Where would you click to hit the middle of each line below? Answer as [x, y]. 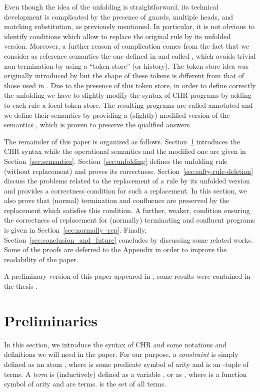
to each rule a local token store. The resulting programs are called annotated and [128, 105]
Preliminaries [51, 320]
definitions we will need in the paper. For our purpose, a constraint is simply [121, 354]
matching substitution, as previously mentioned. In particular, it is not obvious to [129, 26]
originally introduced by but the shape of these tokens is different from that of [124, 75]
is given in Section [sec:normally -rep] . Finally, [75, 230]
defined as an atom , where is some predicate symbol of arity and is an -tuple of [126, 364]
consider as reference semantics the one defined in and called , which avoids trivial [130, 55]
